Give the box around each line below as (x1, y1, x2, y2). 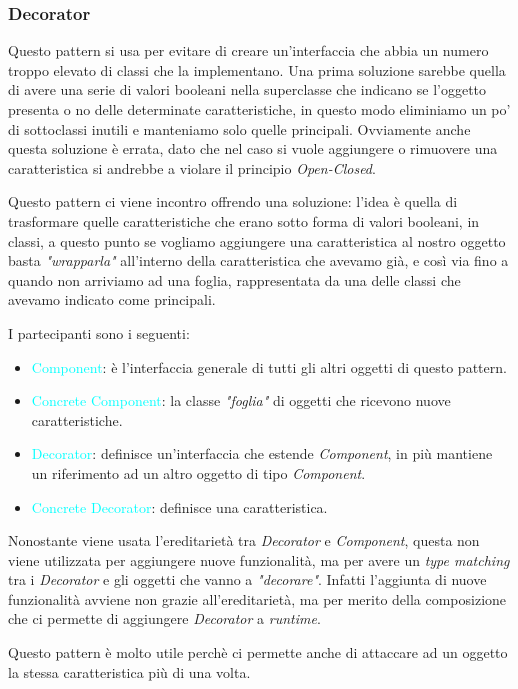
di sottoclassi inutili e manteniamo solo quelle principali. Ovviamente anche (8, 118, 471, 139)
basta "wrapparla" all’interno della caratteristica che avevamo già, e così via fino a (8, 250, 509, 271)
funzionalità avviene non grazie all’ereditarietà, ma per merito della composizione (8, 588, 507, 609)
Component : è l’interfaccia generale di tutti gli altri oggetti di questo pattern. (31, 356, 507, 377)
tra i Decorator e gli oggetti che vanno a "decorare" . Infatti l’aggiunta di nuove (8, 569, 487, 590)
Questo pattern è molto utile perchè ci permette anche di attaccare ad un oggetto (8, 642, 508, 663)
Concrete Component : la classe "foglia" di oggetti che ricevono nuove (31, 390, 451, 411)
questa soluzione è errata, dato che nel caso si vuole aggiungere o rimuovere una (8, 138, 498, 159)
